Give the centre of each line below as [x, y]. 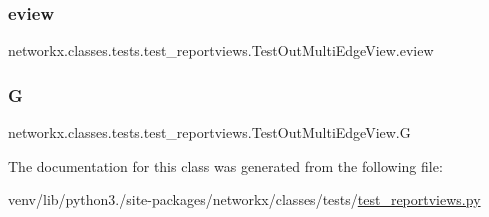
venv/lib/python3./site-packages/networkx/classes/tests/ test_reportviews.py [244, 199]
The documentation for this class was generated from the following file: [225, 165]
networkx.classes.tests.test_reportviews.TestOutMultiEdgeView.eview [221, 50]
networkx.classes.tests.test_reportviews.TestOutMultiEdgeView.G [209, 132]
